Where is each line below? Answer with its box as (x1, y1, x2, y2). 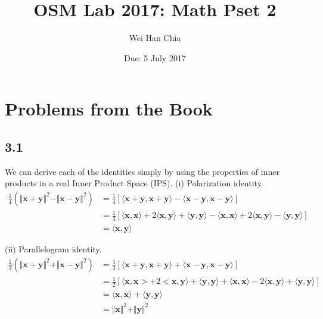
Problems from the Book (5, 96, 213, 121)
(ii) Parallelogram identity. (5, 243, 102, 255)
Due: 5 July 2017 (124, 51, 186, 64)
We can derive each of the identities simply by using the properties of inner (5, 165, 279, 177)
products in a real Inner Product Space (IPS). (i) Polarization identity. (5, 177, 263, 189)
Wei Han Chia (129, 32, 181, 44)
